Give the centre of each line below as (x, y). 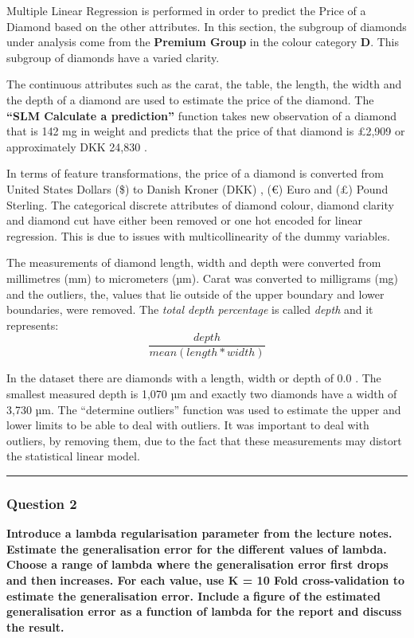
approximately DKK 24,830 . (77, 146)
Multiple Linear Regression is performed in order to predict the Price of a (186, 10)
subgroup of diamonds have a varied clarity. (113, 57)
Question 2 (42, 503)
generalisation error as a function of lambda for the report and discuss (204, 611)
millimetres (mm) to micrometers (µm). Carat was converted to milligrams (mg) (203, 278)
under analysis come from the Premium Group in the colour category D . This (203, 42)
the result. (35, 626)
